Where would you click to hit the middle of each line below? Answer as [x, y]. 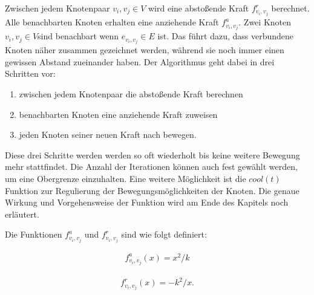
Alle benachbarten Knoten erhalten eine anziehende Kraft [112, 22]
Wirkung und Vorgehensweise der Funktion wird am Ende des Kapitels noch [147, 202]
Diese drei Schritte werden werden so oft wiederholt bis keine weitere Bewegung [152, 154]
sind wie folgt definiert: [164, 234]
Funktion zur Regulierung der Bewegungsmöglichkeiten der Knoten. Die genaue [152, 190]
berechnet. [290, 8]
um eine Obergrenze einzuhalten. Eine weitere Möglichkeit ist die [126, 179]
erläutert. [22, 214]
